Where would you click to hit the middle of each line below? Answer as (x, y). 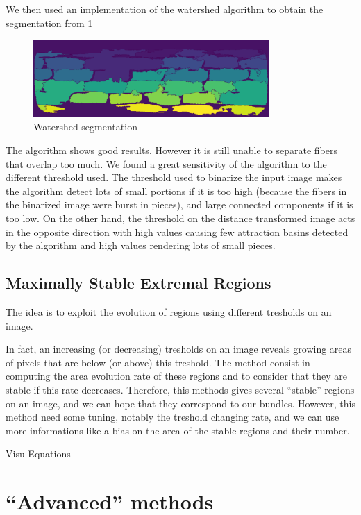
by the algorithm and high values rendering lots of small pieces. (141, 245)
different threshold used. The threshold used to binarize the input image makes (174, 177)
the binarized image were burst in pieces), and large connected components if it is (179, 204)
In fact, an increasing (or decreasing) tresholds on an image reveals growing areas (179, 349)
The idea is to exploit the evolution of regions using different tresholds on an (169, 311)
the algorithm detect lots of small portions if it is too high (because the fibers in (176, 191)
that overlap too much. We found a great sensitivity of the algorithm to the (166, 163)
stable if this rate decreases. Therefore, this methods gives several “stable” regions (180, 389)
